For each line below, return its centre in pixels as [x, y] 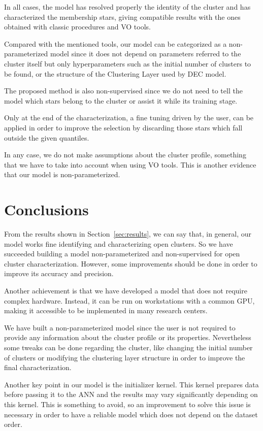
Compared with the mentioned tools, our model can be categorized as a [116, 43]
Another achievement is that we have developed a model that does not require [126, 290]
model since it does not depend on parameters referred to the [146, 54]
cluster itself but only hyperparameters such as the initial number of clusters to [128, 63]
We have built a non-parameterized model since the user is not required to [120, 327]
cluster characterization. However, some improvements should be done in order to [131, 263]
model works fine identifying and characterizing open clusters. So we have [119, 243]
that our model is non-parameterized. [62, 174]
